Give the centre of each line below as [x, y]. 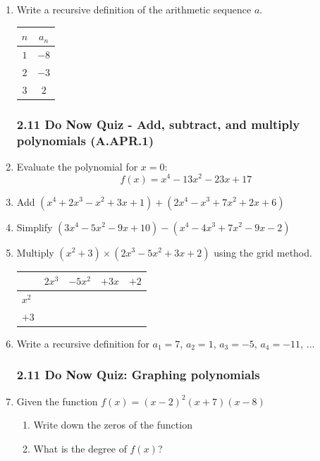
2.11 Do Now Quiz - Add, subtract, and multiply [158, 124]
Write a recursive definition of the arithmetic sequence [134, 9]
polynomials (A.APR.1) [85, 140]
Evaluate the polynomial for [77, 166]
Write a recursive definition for [83, 343]
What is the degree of [80, 448]
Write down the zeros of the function [113, 425]
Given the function [57, 401]
